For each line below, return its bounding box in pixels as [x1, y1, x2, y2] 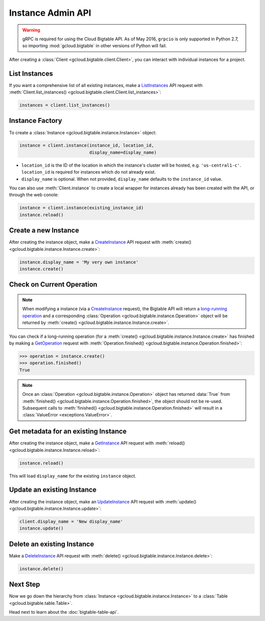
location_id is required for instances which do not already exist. [21, 169, 156, 175]
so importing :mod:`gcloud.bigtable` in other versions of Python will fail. [22, 43, 167, 49]
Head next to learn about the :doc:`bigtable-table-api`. [9, 609, 119, 615]
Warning [22, 27, 40, 33]
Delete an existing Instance [9, 540, 94, 548]
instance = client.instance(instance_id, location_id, [19, 143, 154, 148]
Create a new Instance [9, 226, 79, 235]
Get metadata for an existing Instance [9, 427, 127, 436]
